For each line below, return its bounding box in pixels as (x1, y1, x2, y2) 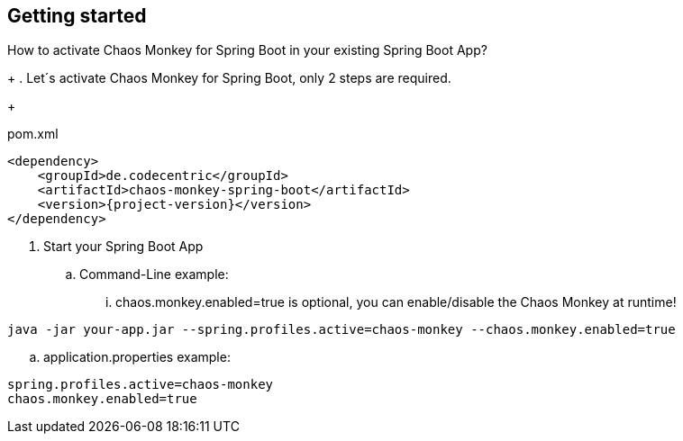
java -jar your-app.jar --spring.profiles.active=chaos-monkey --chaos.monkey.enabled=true (7, 322, 676, 337)
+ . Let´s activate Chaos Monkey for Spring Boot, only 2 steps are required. (7, 70, 451, 86)
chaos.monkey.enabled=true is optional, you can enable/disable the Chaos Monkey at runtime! (115, 294, 677, 310)
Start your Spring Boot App (43, 238, 204, 255)
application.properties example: (43, 349, 231, 365)
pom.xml (7, 126, 59, 142)
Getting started (7, 4, 147, 27)
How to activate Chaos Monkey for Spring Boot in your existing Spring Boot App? (7, 42, 487, 58)
